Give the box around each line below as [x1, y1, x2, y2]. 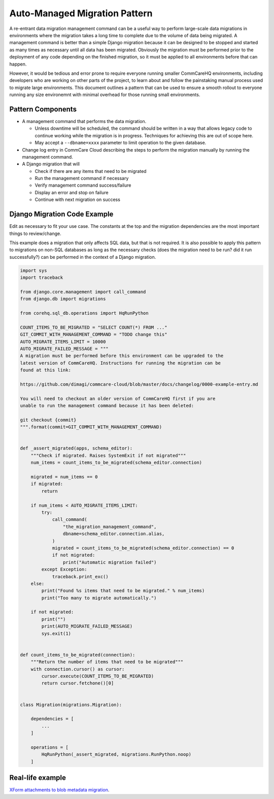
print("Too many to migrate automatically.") [41, 595, 157, 601]
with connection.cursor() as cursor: [30, 666, 125, 672]
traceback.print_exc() [52, 574, 109, 579]
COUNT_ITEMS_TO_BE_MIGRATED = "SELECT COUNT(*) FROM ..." [20, 324, 167, 330]
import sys [20, 268, 47, 273]
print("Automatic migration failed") [62, 559, 157, 565]
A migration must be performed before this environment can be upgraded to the [20, 353, 224, 359]
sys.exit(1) [41, 631, 71, 636]
